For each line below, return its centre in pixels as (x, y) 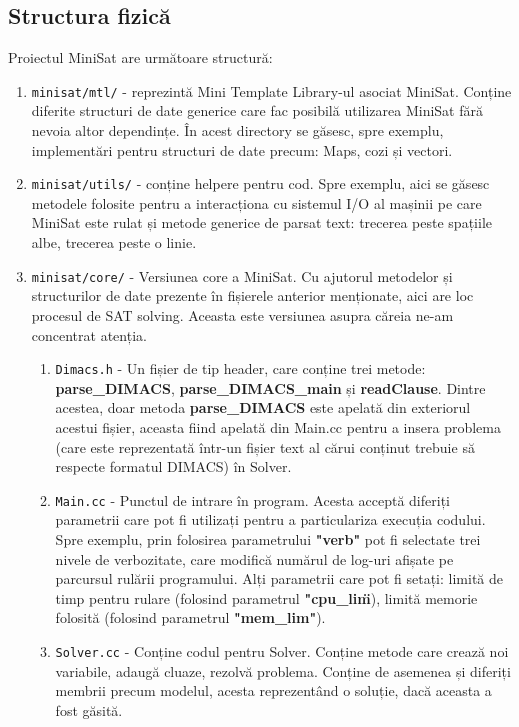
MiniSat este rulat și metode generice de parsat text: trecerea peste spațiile (261, 222)
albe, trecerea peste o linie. (114, 242)
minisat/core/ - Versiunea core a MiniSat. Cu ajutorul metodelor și (242, 275)
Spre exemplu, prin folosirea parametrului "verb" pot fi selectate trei (268, 538)
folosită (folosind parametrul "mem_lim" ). (190, 617)
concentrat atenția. (89, 334)
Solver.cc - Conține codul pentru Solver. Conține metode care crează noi (282, 650)
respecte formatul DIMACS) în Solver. (173, 466)
